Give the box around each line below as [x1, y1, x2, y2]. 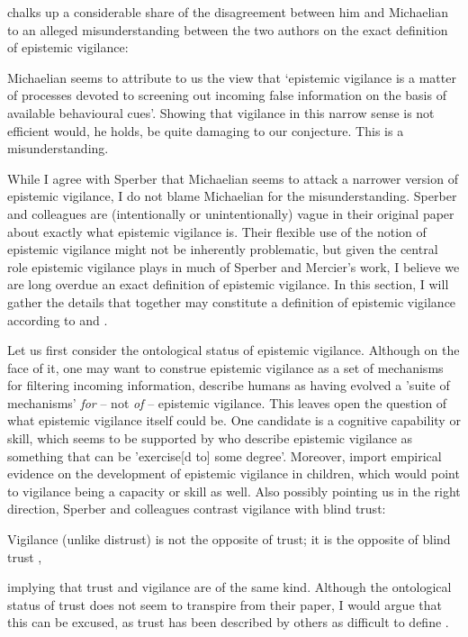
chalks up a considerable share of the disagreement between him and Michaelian [7, 3, 449, 21]
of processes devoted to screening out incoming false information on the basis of [7, 86, 446, 105]
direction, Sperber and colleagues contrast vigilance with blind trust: [7, 499, 386, 518]
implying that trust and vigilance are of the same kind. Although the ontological [7, 578, 452, 596]
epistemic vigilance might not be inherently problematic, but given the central [7, 240, 438, 259]
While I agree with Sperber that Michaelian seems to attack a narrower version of [7, 168, 458, 187]
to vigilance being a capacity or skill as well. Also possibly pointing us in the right [7, 481, 461, 500]
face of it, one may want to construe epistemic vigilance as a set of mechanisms [7, 358, 444, 377]
